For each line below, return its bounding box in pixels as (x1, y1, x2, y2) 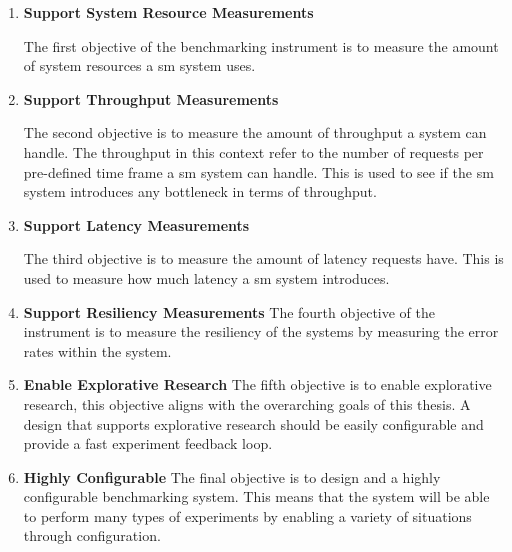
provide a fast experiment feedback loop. (23, 433, 273, 454)
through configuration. (23, 525, 161, 546)
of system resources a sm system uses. (23, 55, 256, 76)
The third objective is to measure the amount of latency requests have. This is (23, 248, 504, 269)
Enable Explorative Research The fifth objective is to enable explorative (23, 374, 492, 395)
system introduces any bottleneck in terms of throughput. (23, 181, 377, 202)
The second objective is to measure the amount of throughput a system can (23, 122, 487, 143)
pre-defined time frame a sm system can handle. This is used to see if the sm (23, 161, 494, 182)
